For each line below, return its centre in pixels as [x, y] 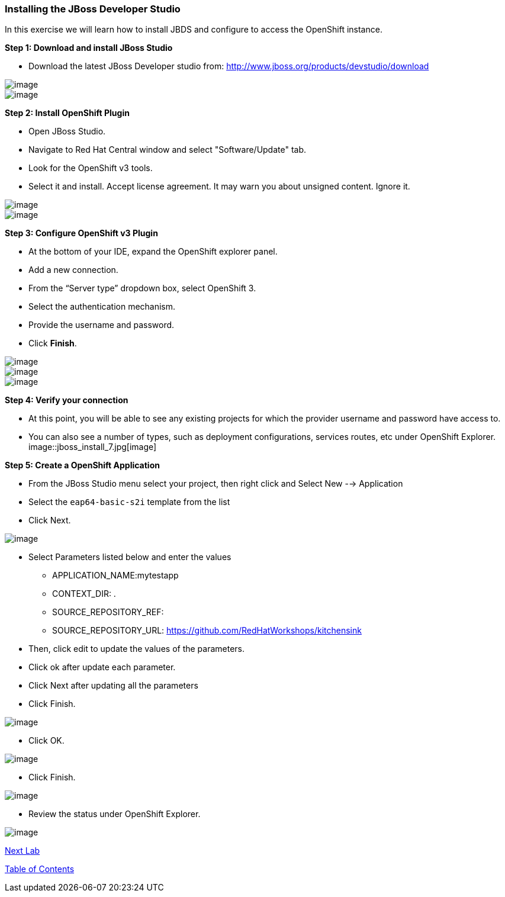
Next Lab [22, 851]
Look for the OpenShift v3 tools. [91, 168]
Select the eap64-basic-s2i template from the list [129, 502]
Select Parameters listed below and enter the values [130, 557]
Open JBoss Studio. [67, 131]
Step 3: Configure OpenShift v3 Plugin [81, 233]
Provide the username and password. [102, 325]
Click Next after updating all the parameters [113, 686]
